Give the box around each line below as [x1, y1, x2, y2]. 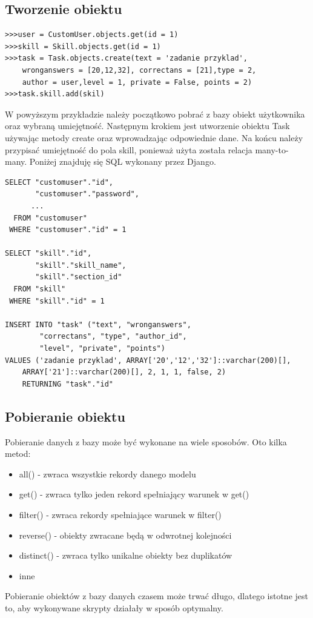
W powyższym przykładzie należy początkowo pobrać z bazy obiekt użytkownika [5, 107, 305, 120]
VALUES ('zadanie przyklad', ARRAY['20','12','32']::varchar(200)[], [5, 356, 291, 365]
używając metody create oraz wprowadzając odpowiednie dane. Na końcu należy [5, 131, 303, 144]
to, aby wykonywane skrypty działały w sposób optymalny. [5, 601, 223, 614]
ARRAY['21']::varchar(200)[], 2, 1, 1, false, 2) [22, 368, 226, 377]
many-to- [255, 143, 289, 156]
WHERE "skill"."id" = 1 [9, 296, 105, 305]
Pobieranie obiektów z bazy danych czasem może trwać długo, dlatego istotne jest [5, 590, 308, 602]
